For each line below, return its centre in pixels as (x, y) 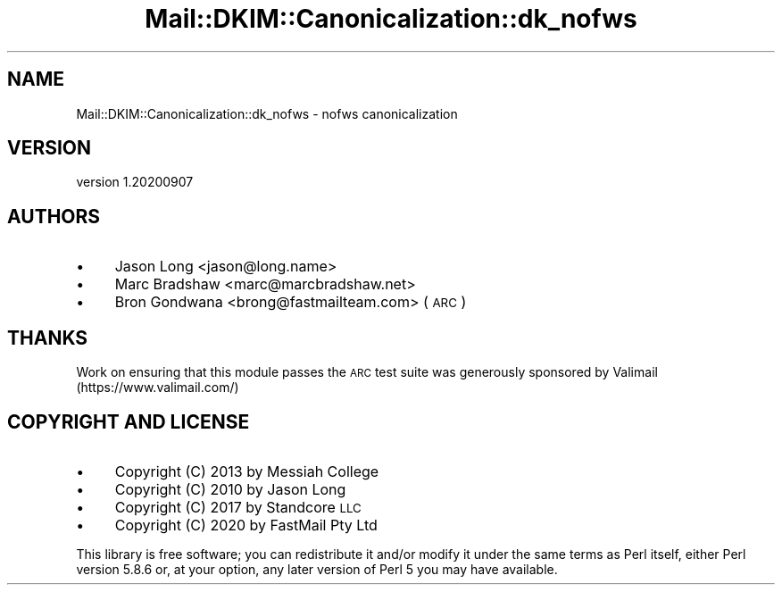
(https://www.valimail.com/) (158, 388)
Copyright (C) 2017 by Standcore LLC (238, 507)
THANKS (48, 338)
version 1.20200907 (135, 182)
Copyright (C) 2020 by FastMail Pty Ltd (246, 525)
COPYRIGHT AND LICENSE (129, 421)
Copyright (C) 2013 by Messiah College (247, 471)
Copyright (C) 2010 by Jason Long (230, 489)
